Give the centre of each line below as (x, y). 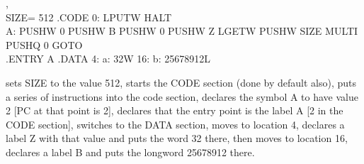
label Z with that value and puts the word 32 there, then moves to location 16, (177, 138)
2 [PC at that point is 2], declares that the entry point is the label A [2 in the (175, 110)
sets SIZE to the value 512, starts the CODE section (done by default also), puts (181, 82)
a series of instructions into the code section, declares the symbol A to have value (182, 96)
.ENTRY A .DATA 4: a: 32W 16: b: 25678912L (108, 59)
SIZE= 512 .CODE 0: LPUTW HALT (89, 17)
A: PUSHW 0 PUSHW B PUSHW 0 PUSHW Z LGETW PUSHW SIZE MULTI (182, 31)
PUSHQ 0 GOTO (44, 44)
